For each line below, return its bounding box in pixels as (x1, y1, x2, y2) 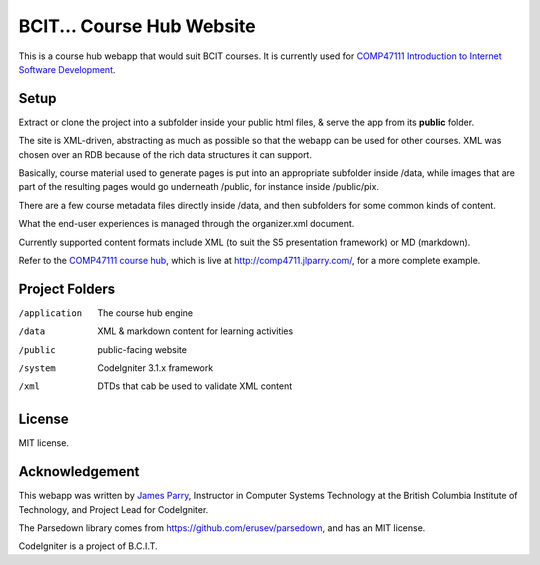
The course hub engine (97, 306, 194, 319)
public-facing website (97, 343, 187, 355)
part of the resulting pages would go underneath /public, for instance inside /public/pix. (18, 181, 380, 193)
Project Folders (18, 280, 116, 297)
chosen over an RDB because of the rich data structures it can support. (18, 148, 312, 160)
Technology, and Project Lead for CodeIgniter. (18, 503, 209, 515)
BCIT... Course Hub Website (18, 15, 256, 37)
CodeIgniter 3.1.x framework (97, 362, 214, 374)
